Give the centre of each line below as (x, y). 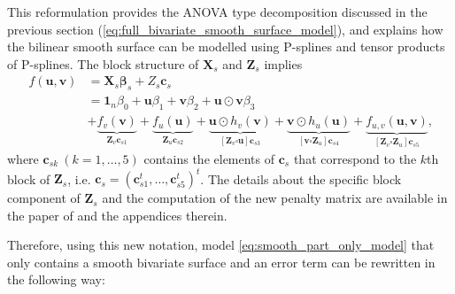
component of (44, 198)
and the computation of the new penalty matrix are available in (275, 198)
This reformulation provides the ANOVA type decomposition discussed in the (217, 12)
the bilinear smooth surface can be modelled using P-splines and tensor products (226, 46)
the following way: (56, 279)
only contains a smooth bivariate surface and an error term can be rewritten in (221, 262)
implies (283, 63)
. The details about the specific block (301, 178)
